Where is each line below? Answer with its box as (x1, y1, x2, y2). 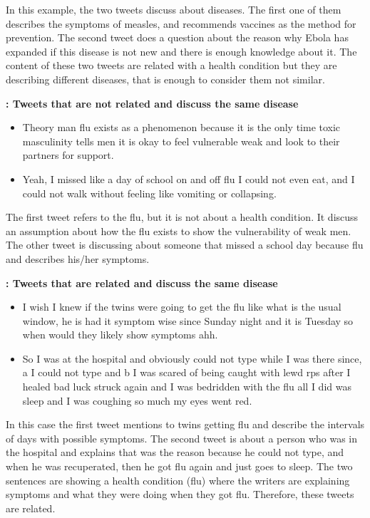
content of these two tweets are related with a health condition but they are (6, 58, 337, 73)
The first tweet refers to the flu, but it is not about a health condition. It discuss (6, 209, 359, 224)
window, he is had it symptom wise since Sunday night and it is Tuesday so (22, 313, 354, 328)
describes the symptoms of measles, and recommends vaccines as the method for (6, 16, 356, 31)
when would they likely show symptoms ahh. (22, 327, 218, 342)
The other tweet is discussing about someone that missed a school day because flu (6, 237, 364, 252)
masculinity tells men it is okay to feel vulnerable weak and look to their (22, 133, 340, 148)
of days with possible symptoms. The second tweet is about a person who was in (6, 430, 358, 445)
